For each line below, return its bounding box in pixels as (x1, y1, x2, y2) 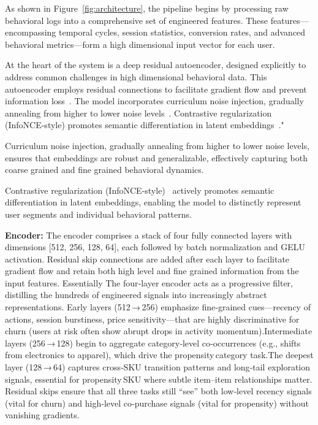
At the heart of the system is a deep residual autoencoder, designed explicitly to (5, 58, 306, 71)
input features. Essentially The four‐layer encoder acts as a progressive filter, (5, 276, 293, 289)
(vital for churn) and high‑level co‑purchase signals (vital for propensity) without (5, 396, 309, 409)
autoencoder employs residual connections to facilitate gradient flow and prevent (5, 82, 307, 95)
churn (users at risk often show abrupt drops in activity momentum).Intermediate (5, 324, 312, 337)
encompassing (5, 26, 56, 39)
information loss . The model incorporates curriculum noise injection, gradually (5, 94, 304, 107)
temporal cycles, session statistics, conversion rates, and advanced (59, 26, 306, 39)
